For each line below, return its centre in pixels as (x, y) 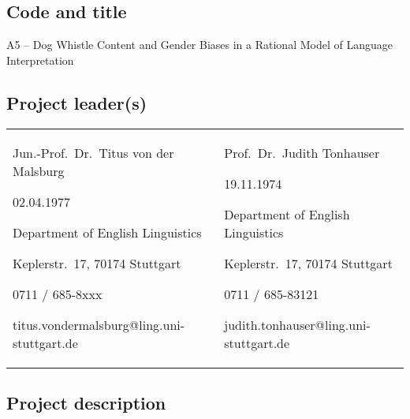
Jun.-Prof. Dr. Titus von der (93, 152)
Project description (86, 402)
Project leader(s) (77, 102)
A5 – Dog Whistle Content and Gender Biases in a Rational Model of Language (199, 45)
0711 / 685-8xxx (58, 294)
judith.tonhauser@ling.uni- (297, 324)
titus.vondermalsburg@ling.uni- (99, 324)
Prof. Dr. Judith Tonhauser (302, 152)
